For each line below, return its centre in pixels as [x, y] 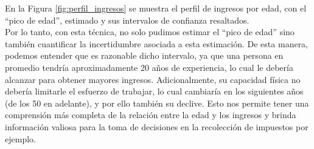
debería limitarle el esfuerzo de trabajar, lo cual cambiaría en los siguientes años [154, 91]
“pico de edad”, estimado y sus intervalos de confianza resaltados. [127, 20]
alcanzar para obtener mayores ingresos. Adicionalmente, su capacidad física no [153, 79]
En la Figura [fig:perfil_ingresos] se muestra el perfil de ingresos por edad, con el [156, 8]
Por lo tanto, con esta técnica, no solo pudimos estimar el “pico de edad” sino [150, 32]
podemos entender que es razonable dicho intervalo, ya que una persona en [144, 55]
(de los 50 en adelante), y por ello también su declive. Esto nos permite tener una [157, 103]
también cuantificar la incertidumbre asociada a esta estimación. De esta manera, [157, 43]
